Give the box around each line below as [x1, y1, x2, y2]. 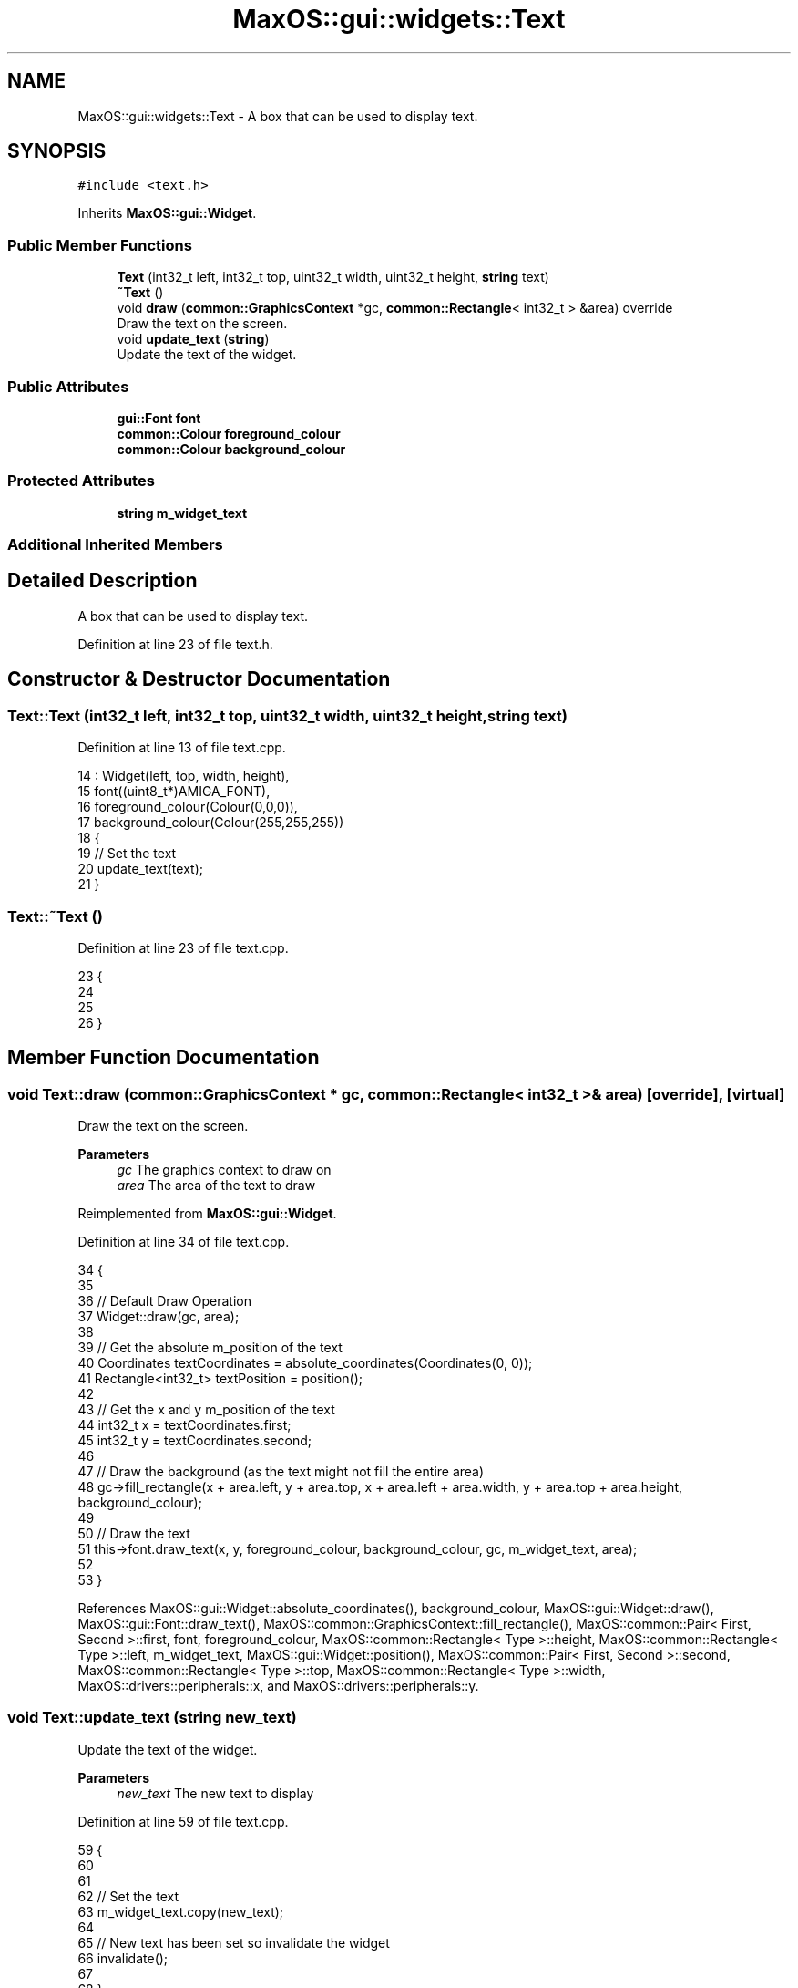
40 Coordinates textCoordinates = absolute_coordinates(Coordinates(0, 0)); [77, 1355, 533, 1372]
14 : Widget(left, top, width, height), [77, 768, 290, 784]
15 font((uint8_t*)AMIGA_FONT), [77, 783, 271, 800]
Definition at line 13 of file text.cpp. [77, 740, 286, 756]
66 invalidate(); [77, 1950, 169, 1966]
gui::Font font [117, 409, 201, 426]
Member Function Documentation [7, 1046, 320, 1070]
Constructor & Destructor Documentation [7, 668, 391, 691]
